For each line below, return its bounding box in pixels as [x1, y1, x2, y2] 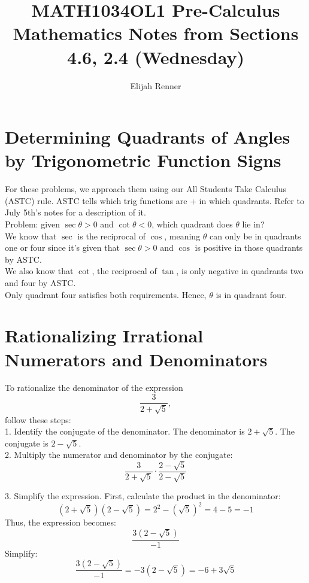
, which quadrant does [152, 218, 233, 230]
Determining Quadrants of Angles [5, 125, 290, 149]
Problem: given [5, 218, 60, 230]
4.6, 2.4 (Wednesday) [67, 44, 244, 69]
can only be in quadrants [210, 229, 301, 242]
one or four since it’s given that [5, 241, 120, 254]
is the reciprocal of [77, 229, 146, 242]
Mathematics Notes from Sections [13, 21, 299, 45]
